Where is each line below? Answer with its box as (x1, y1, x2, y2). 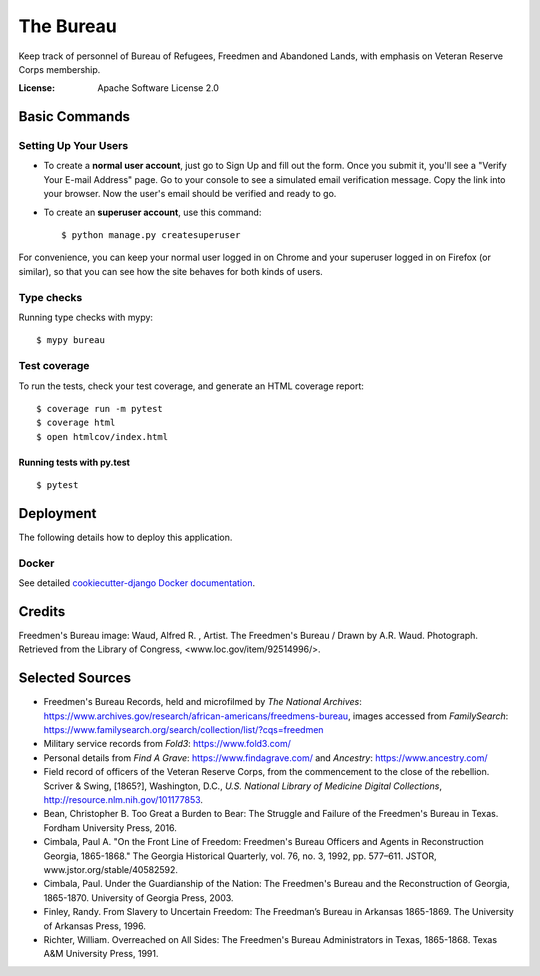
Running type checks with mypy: (18, 311, 154, 323)
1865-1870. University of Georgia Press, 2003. (43, 891, 234, 904)
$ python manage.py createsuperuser (61, 230, 241, 241)
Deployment (18, 505, 97, 522)
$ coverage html (36, 417, 116, 429)
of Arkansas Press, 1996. (43, 920, 147, 932)
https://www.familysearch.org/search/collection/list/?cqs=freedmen (43, 724, 324, 736)
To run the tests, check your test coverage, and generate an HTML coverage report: (18, 380, 365, 392)
